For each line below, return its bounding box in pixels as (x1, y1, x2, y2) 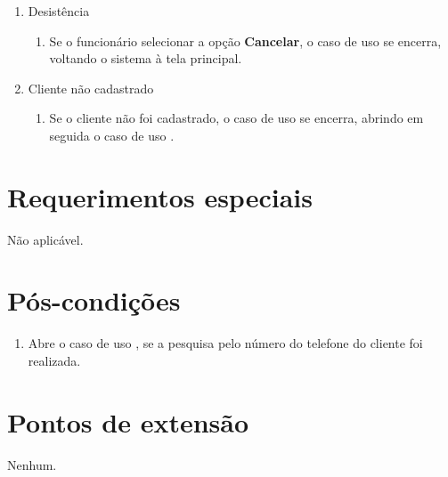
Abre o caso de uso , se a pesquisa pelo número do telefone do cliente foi (28, 334, 423, 352)
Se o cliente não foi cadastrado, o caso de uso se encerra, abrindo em (49, 109, 424, 127)
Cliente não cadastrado (28, 78, 154, 97)
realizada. (28, 352, 81, 369)
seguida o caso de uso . (49, 125, 175, 144)
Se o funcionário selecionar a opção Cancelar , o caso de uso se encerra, (49, 31, 442, 50)
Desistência (28, 2, 90, 20)
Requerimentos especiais (7, 178, 313, 214)
